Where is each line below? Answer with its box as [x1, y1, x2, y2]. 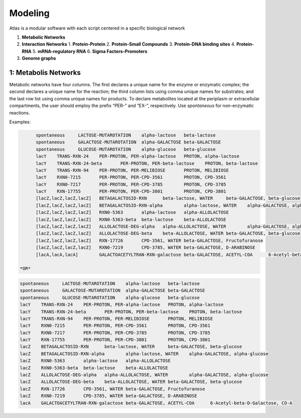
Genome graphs [22, 55, 56, 61]
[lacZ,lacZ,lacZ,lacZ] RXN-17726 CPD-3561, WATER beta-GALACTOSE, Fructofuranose [36, 237, 263, 243]
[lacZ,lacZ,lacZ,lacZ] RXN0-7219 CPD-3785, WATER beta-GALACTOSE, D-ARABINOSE [36, 245, 255, 250]
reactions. [9, 109, 30, 115]
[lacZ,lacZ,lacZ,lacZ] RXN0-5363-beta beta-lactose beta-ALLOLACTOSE [36, 216, 227, 222]
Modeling [9, 8, 50, 19]
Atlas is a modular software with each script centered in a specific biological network [9, 25, 185, 31]
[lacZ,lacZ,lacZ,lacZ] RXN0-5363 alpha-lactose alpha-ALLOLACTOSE [36, 210, 229, 215]
